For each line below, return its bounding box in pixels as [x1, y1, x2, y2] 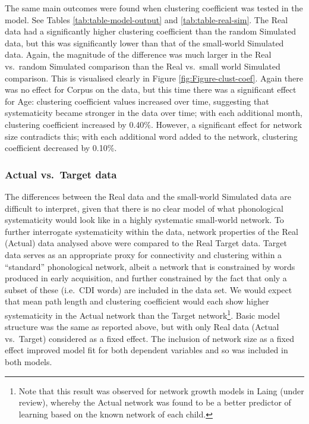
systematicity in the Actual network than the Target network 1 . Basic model [5, 307, 280, 321]
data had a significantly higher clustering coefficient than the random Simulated [5, 25, 296, 37]
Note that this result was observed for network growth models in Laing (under [18, 384, 304, 397]
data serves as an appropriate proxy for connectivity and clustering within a [5, 248, 282, 260]
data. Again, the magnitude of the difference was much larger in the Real [5, 48, 272, 61]
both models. [5, 355, 52, 368]
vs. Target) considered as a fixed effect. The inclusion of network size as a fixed [5, 332, 295, 344]
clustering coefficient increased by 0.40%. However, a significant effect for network [5, 118, 302, 130]
